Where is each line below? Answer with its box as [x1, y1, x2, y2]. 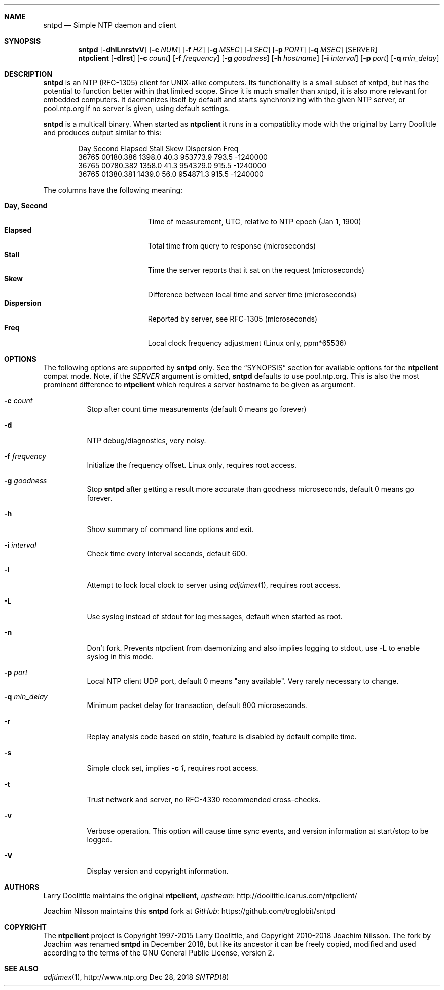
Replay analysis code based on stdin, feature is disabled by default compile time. [87, 732, 357, 741]
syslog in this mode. [87, 652, 154, 661]
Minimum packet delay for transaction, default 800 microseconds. [87, 701, 307, 710]
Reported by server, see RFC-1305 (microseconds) [147, 314, 318, 323]
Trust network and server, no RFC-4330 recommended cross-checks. [87, 795, 321, 804]
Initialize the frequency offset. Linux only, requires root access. [87, 461, 297, 469]
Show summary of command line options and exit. [87, 525, 254, 534]
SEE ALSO [4, 964, 39, 973]
